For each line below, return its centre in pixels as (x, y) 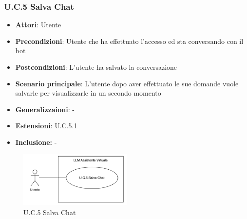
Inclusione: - (36, 142)
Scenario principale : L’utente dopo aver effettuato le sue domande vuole (127, 83)
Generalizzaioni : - (45, 109)
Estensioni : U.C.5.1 (46, 126)
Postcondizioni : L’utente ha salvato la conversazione (96, 67)
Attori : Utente (38, 25)
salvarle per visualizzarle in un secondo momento (88, 93)
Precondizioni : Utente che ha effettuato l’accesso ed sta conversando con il (129, 41)
